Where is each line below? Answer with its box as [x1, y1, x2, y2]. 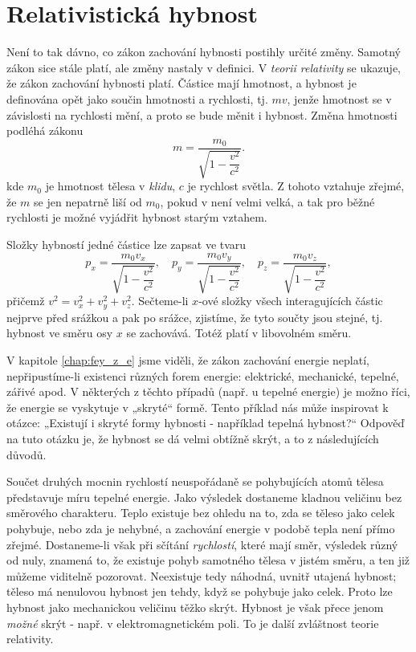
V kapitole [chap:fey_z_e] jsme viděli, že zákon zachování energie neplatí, [6, 352, 369, 369]
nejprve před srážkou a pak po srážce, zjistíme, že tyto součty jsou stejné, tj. [6, 308, 383, 325]
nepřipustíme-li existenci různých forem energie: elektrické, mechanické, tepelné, [6, 367, 399, 384]
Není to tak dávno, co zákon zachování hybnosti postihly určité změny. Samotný [6, 43, 401, 60]
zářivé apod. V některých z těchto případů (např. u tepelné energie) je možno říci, [6, 383, 410, 400]
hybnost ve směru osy [6, 324, 113, 341]
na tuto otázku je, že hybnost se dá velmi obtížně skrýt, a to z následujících [6, 430, 379, 446]
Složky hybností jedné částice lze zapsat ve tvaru [6, 235, 247, 252]
